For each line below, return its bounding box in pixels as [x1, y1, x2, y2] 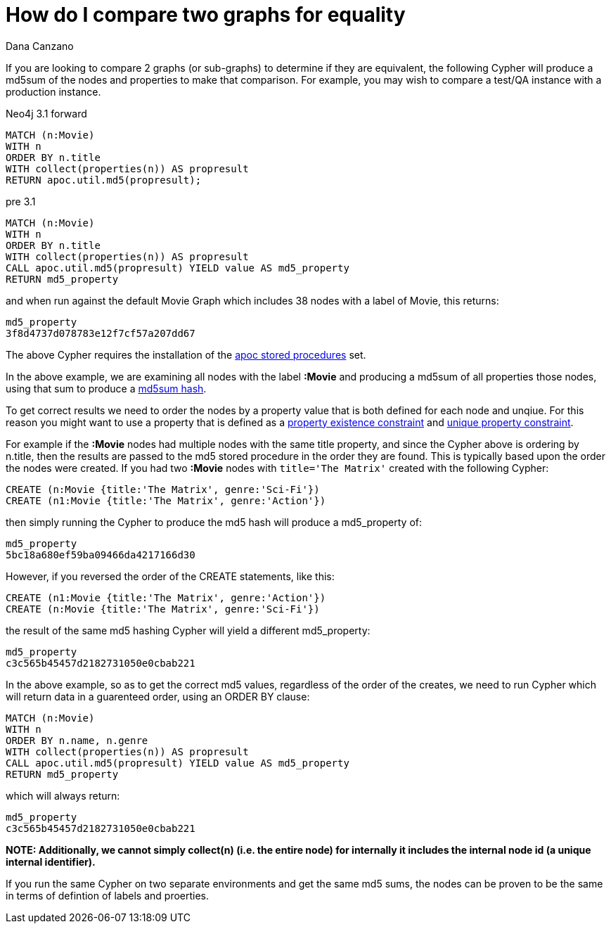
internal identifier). [6, 855, 96, 868]
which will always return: [6, 789, 120, 802]
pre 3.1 [6, 195, 36, 207]
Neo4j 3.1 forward [6, 107, 87, 120]
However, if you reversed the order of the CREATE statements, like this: [6, 570, 335, 582]
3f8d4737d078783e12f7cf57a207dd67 [6, 327, 195, 339]
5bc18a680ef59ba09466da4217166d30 [6, 549, 195, 560]
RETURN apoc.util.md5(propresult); [6, 174, 202, 186]
